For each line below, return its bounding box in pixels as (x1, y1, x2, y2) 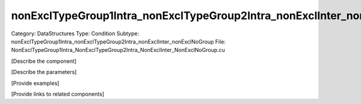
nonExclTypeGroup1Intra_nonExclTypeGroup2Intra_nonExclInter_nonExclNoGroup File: (11, 38, 226, 45)
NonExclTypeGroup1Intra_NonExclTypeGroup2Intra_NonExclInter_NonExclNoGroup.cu (11, 47, 226, 54)
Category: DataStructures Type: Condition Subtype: (11, 30, 140, 37)
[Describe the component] (11, 57, 77, 65)
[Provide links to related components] (11, 90, 105, 97)
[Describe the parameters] (11, 69, 77, 76)
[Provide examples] (11, 79, 60, 87)
